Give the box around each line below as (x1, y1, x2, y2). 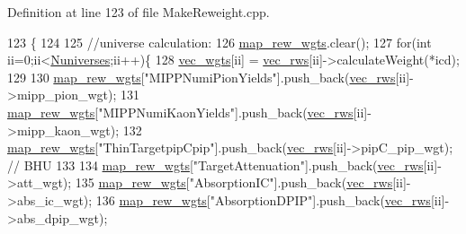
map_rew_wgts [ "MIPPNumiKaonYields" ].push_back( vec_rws (7, 102, 354, 121)
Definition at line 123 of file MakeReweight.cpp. (7, 3, 270, 21)
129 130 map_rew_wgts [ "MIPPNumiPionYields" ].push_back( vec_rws (7, 67, 396, 86)
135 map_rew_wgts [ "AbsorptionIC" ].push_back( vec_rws (75, 173, 393, 192)
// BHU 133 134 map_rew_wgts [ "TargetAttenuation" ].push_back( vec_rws (7, 155, 424, 174)
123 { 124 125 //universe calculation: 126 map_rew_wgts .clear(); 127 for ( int (7, 32, 432, 51)
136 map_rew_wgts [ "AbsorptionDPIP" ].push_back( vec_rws (95, 190, 431, 209)
